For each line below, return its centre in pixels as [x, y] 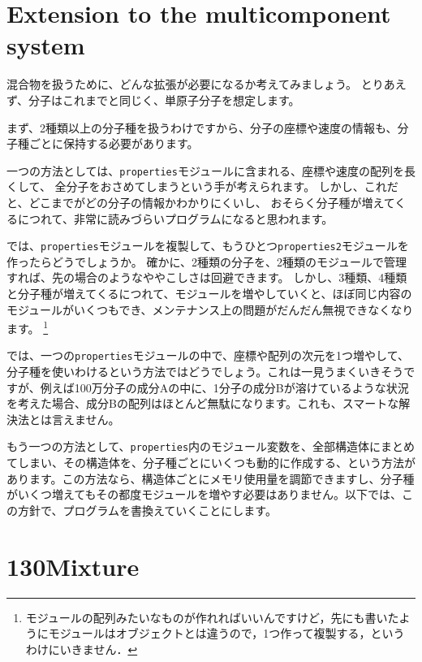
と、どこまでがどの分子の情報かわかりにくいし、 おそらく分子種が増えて [201, 202]
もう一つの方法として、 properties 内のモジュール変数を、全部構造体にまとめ [211, 446]
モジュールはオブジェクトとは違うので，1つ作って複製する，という [226, 633]
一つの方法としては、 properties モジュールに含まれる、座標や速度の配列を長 [211, 170]
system [46, 45]
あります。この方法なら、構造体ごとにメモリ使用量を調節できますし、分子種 [211, 478]
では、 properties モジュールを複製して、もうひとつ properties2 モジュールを [208, 246]
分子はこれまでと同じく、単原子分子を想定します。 [164, 100]
